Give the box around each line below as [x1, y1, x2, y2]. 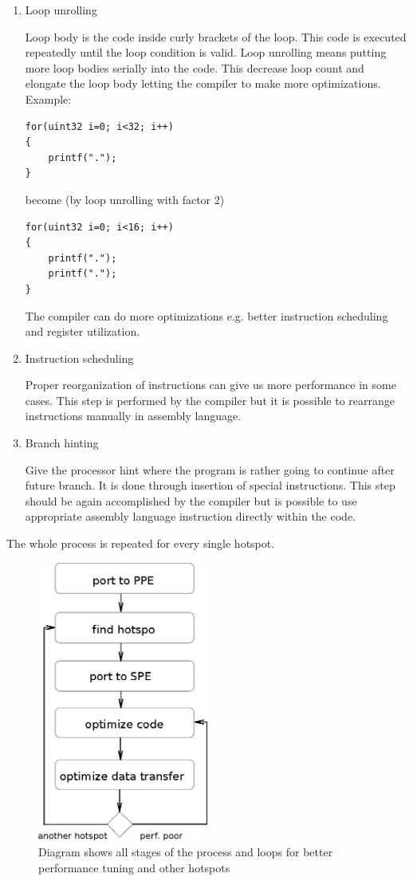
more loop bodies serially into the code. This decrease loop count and [25, 59, 364, 76]
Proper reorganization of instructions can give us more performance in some [25, 376, 396, 393]
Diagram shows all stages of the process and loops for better [38, 844, 333, 860]
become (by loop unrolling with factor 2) [25, 191, 225, 207]
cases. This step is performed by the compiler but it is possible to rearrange [25, 391, 395, 408]
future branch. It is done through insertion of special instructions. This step [25, 477, 395, 494]
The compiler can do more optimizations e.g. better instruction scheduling [25, 307, 388, 324]
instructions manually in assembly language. [25, 407, 242, 424]
